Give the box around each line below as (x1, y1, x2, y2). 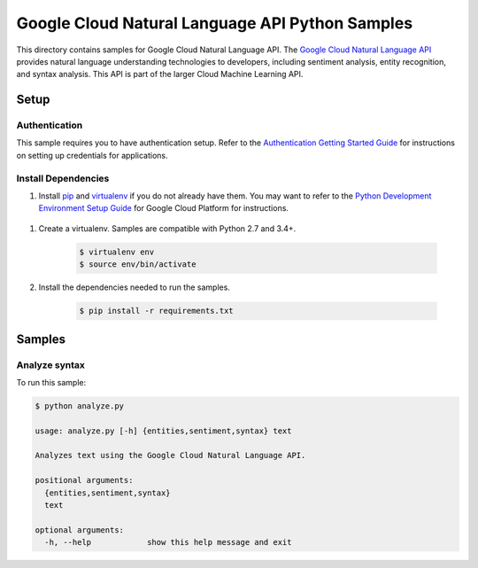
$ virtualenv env (79, 246, 155, 257)
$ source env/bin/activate (79, 260, 197, 269)
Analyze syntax (16, 359, 86, 371)
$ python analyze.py (35, 401, 124, 411)
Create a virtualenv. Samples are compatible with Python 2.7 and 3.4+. (38, 222, 297, 234)
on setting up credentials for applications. (16, 150, 168, 160)
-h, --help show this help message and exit (44, 537, 292, 548)
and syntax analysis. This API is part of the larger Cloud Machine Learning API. (16, 69, 304, 80)
